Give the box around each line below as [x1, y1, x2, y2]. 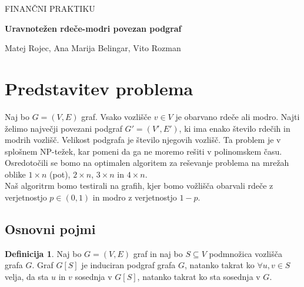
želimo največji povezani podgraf [5, 122, 122, 134]
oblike [5, 168, 26, 180]
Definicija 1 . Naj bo [5, 247, 82, 259]
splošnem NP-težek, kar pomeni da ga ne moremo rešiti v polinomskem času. [5, 145, 282, 157]
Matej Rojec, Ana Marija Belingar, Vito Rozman [5, 42, 181, 54]
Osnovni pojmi [5, 220, 96, 238]
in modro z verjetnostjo [92, 191, 177, 203]
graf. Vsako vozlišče [81, 110, 152, 122]
